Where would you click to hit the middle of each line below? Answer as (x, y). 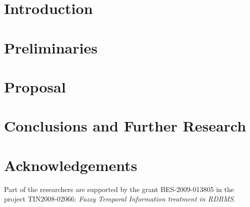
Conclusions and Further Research (125, 126)
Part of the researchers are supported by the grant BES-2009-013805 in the (119, 189)
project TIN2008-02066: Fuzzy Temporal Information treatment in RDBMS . (120, 199)
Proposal (35, 86)
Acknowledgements (71, 165)
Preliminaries (51, 47)
